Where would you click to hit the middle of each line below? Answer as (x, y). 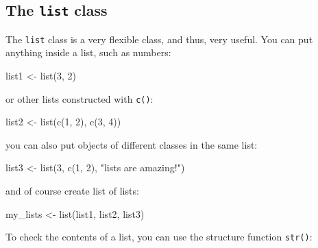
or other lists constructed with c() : (79, 98)
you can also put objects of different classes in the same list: (132, 144)
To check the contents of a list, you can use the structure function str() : (159, 237)
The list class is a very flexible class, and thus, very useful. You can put (159, 39)
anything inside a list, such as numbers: (88, 52)
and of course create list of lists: (72, 191)
